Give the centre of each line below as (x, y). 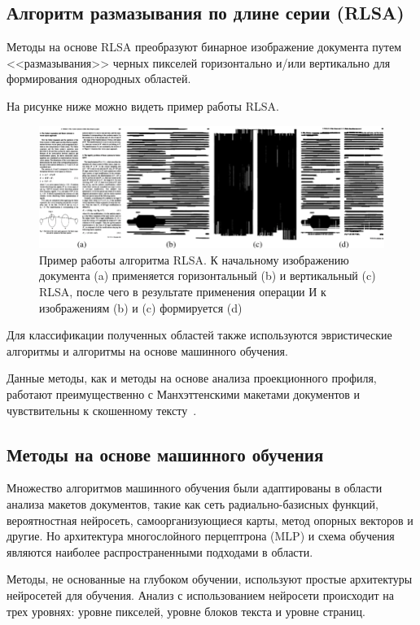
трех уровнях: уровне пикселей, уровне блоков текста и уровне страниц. (186, 611)
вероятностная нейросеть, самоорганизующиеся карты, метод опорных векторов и (210, 520)
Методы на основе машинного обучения (165, 454)
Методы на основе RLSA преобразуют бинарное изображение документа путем (204, 47)
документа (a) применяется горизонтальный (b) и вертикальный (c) (208, 275)
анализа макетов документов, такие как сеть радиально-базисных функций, (192, 503)
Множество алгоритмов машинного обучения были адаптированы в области (195, 488)
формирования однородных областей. (99, 79)
